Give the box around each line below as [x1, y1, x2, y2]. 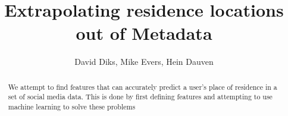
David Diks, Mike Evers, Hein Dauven [74, 55, 214, 68]
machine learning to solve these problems [8, 102, 136, 112]
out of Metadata [76, 21, 212, 45]
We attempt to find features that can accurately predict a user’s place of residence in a [8, 81, 277, 92]
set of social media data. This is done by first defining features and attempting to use [8, 92, 273, 102]
